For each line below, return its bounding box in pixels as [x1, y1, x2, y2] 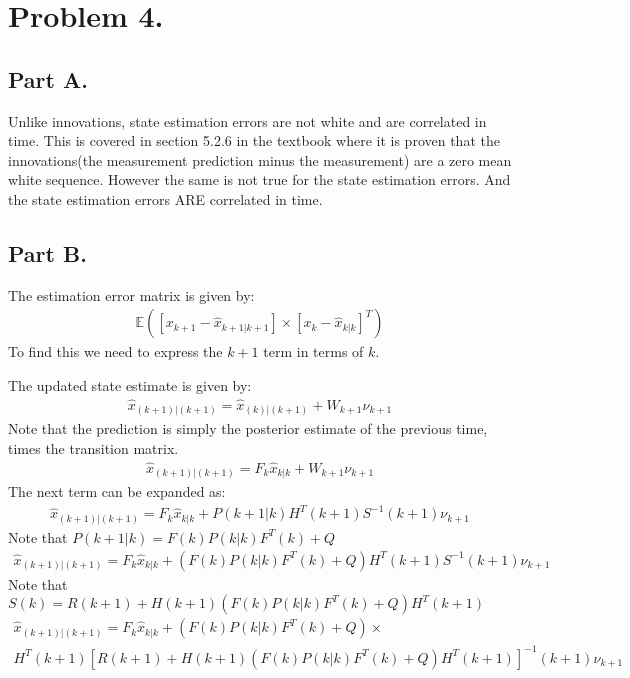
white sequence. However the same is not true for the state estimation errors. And [8, 169, 511, 190]
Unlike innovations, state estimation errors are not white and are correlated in [8, 110, 487, 131]
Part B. [8, 237, 87, 268]
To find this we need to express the [8, 341, 223, 362]
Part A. [8, 63, 88, 94]
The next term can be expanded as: [8, 481, 226, 502]
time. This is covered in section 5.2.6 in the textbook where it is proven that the [8, 130, 500, 151]
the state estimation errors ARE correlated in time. [8, 188, 323, 209]
